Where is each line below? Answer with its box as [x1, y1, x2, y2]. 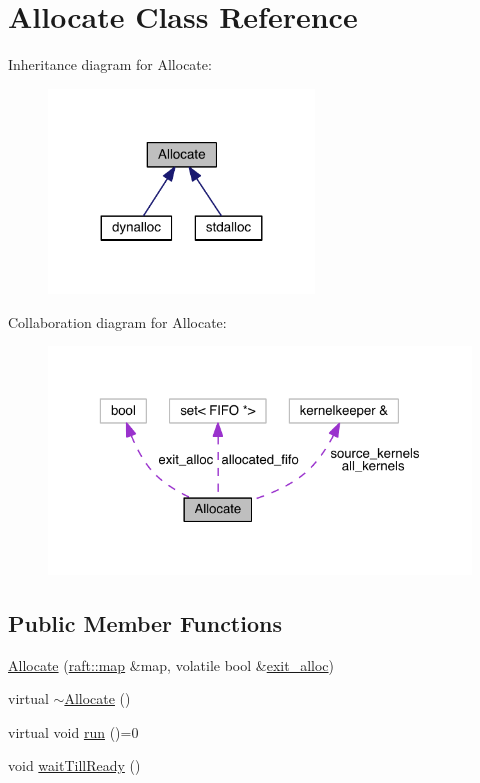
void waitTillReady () [8, 755, 141, 776]
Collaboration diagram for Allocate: [8, 311, 227, 332]
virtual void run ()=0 [8, 721, 139, 742]
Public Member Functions [8, 607, 282, 638]
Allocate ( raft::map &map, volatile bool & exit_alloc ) [8, 654, 334, 675]
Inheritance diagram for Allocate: [8, 54, 212, 75]
